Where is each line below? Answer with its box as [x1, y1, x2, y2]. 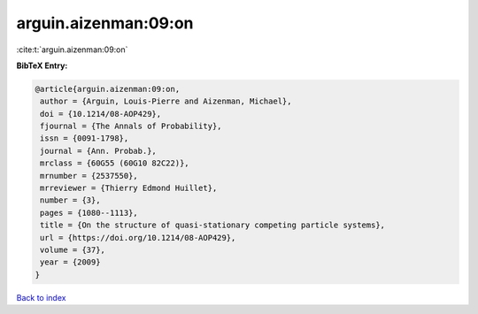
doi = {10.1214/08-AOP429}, [40, 109, 162, 119]
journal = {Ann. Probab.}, [40, 146, 157, 156]
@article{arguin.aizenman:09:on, [35, 84, 181, 94]
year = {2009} [40, 257, 101, 267]
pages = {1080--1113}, [40, 208, 139, 218]
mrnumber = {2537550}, [40, 171, 139, 180]
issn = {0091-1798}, [40, 134, 129, 143]
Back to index [16, 292, 66, 303]
